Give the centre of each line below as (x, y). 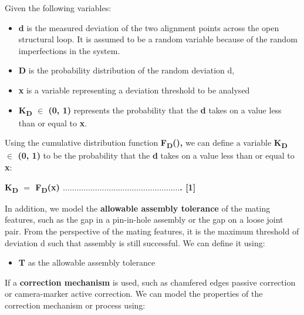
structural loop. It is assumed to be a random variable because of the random (158, 39)
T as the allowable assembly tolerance (87, 262)
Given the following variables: (58, 8)
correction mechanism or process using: (75, 305)
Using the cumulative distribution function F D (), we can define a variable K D (146, 143)
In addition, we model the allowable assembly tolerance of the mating (138, 208)
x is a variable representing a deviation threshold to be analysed (134, 90)
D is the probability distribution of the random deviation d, (126, 70)
